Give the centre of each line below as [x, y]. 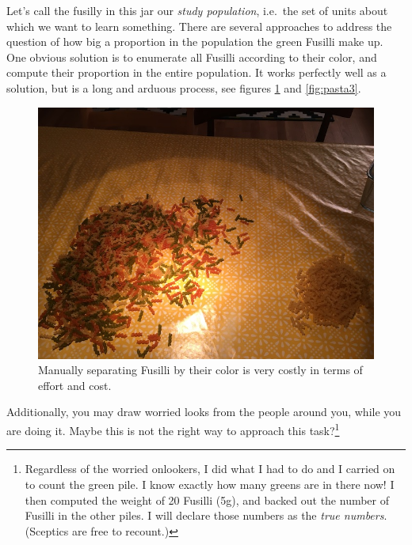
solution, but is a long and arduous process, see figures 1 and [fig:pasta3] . [184, 87]
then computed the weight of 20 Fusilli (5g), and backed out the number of [207, 500]
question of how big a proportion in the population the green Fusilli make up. [195, 42]
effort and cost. [75, 385]
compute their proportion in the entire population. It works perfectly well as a [196, 72]
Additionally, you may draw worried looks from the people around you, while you [204, 412]
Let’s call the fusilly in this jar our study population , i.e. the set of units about [197, 10]
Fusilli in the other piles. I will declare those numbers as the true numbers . [206, 515]
